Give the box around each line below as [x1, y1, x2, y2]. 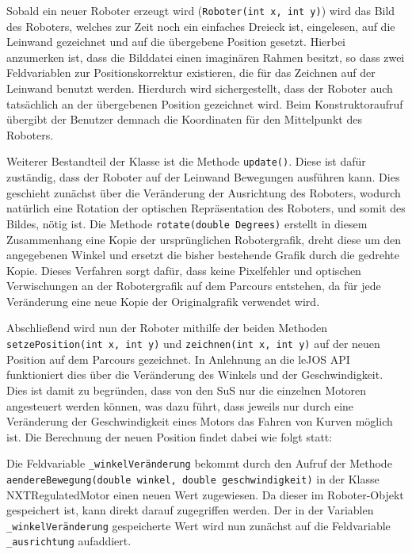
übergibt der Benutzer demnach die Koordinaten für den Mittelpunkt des [6, 111, 362, 128]
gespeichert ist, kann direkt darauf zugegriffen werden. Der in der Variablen [6, 502, 374, 518]
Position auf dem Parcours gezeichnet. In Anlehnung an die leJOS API [6, 350, 350, 367]
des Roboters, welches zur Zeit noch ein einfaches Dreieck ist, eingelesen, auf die [6, 17, 395, 34]
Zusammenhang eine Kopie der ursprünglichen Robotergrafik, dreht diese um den [6, 231, 402, 247]
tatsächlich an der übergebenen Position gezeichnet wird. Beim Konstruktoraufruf [6, 95, 403, 112]
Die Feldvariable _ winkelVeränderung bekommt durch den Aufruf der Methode [6, 455, 392, 472]
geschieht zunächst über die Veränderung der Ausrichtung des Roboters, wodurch [6, 184, 401, 201]
